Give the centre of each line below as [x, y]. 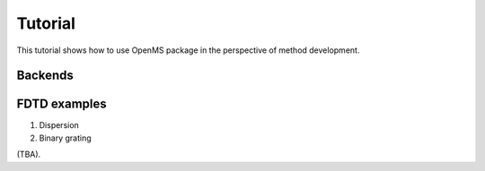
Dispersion [59, 125]
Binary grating [65, 138]
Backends [45, 76]
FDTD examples [62, 104]
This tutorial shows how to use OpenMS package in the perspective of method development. [188, 50]
